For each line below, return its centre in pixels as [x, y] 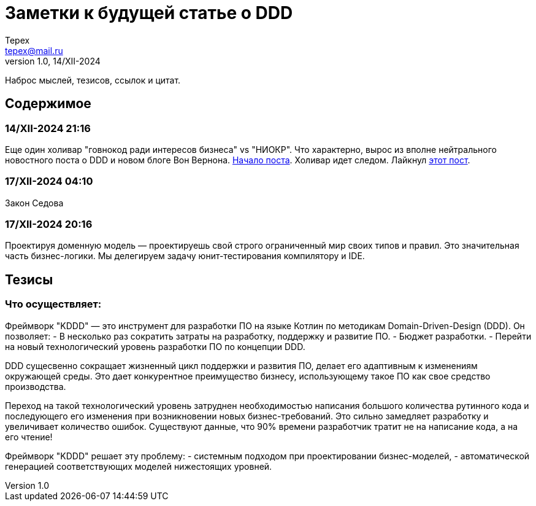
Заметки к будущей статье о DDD [149, 13]
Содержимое [48, 104]
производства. [36, 386]
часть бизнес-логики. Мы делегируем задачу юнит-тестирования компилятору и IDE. [185, 256]
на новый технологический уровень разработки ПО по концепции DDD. [155, 346]
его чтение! [29, 437]
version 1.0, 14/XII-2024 [53, 61]
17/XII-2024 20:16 [49, 224]
